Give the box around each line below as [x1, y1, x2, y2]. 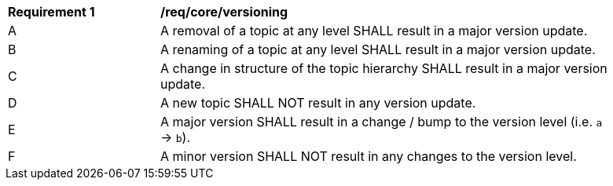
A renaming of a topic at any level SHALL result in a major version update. [160, 42, 596, 57]
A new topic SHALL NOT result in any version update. [160, 95, 476, 111]
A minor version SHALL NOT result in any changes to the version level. [160, 148, 577, 164]
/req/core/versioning [160, 4, 288, 20]
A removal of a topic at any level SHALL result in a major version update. [160, 23, 588, 38]
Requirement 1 [8, 4, 95, 20]
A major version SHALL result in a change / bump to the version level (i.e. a [160, 114, 603, 129]
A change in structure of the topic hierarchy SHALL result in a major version [160, 60, 607, 76]
